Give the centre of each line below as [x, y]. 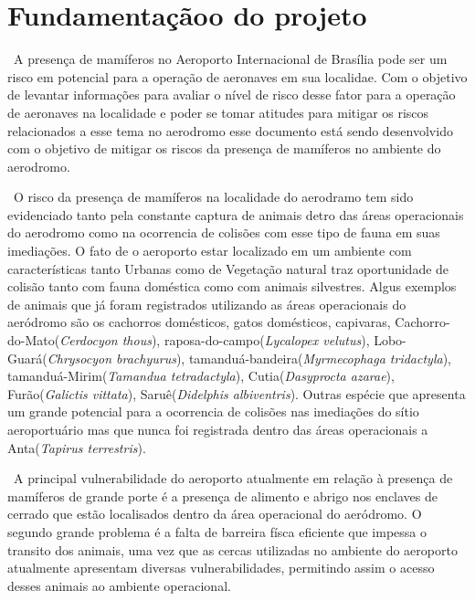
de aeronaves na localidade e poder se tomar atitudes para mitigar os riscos [218, 112]
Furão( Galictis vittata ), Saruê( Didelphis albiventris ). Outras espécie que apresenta [237, 393]
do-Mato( [34, 340]
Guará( [27, 358]
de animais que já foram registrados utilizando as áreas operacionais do [207, 304]
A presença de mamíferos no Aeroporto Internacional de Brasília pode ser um [230, 59]
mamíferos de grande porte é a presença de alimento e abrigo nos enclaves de [222, 496]
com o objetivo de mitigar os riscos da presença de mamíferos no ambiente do [224, 148]
